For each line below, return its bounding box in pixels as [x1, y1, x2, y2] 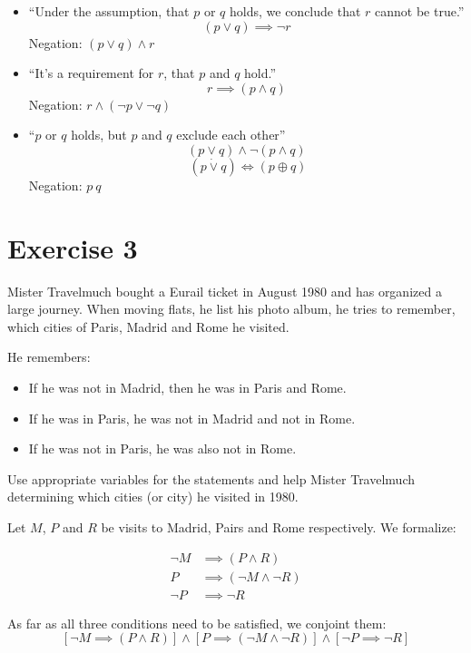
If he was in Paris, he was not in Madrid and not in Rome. [28, 408, 356, 427]
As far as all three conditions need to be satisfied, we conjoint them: [7, 613, 387, 632]
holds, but [71, 125, 127, 144]
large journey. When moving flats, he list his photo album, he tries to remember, [7, 299, 456, 318]
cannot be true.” [375, 2, 465, 20]
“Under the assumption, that [28, 2, 190, 20]
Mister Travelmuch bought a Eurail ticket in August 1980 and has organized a [7, 281, 442, 300]
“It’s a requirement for [28, 63, 154, 83]
